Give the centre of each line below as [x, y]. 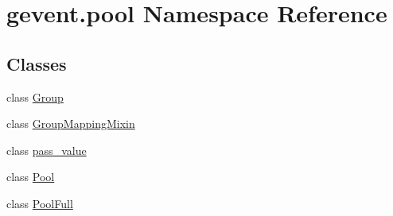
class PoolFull [40, 203]
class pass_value [47, 150]
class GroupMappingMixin [71, 123]
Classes [37, 63]
